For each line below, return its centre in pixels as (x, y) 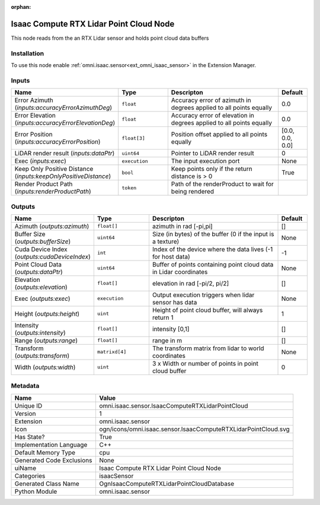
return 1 (163, 317)
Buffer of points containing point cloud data (213, 264)
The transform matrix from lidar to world (208, 348)
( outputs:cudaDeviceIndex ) (53, 256)
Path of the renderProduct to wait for (222, 184)
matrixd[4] (112, 352)
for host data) (171, 256)
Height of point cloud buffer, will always (207, 310)
